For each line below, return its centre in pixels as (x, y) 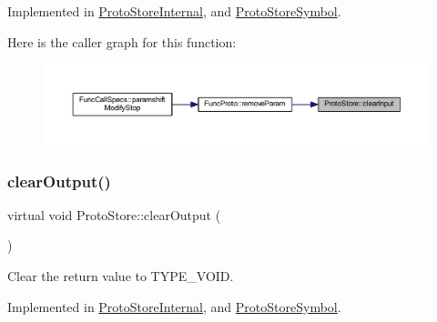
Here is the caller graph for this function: (122, 41)
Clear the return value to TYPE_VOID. (121, 276)
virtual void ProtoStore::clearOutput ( (114, 214)
